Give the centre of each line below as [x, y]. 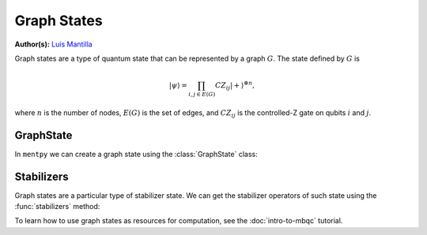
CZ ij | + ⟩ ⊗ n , [234, 86]
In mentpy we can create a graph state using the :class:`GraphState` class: [136, 154]
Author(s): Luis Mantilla [53, 44]
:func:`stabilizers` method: [57, 207]
